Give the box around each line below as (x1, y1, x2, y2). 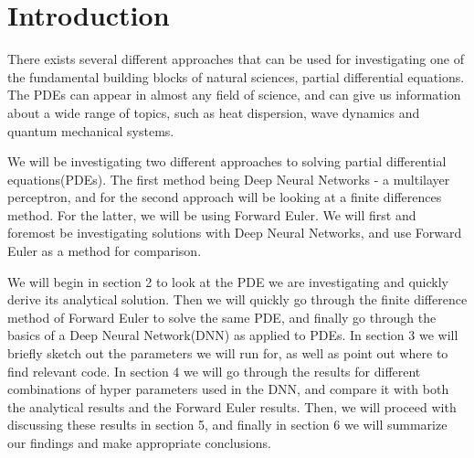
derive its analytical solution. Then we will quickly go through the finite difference (7, 290, 468, 309)
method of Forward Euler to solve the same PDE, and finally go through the (7, 307, 437, 326)
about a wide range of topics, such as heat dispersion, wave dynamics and (7, 102, 420, 122)
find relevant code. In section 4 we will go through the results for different (7, 361, 421, 380)
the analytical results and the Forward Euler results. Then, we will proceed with (7, 397, 457, 416)
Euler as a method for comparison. (7, 241, 202, 261)
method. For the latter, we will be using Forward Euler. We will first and (7, 205, 416, 224)
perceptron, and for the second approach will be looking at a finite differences (7, 187, 442, 207)
